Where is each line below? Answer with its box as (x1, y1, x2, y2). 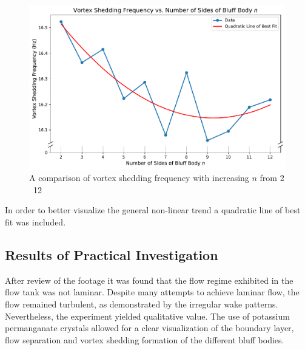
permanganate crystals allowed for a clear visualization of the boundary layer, (5, 321, 294, 334)
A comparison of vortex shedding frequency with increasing (29, 171, 249, 184)
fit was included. (5, 216, 66, 228)
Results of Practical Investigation (5, 245, 218, 264)
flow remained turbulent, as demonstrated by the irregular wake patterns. (5, 298, 278, 310)
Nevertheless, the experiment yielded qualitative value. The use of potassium (5, 309, 290, 322)
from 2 (260, 171, 284, 184)
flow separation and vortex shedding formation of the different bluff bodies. (5, 333, 284, 346)
